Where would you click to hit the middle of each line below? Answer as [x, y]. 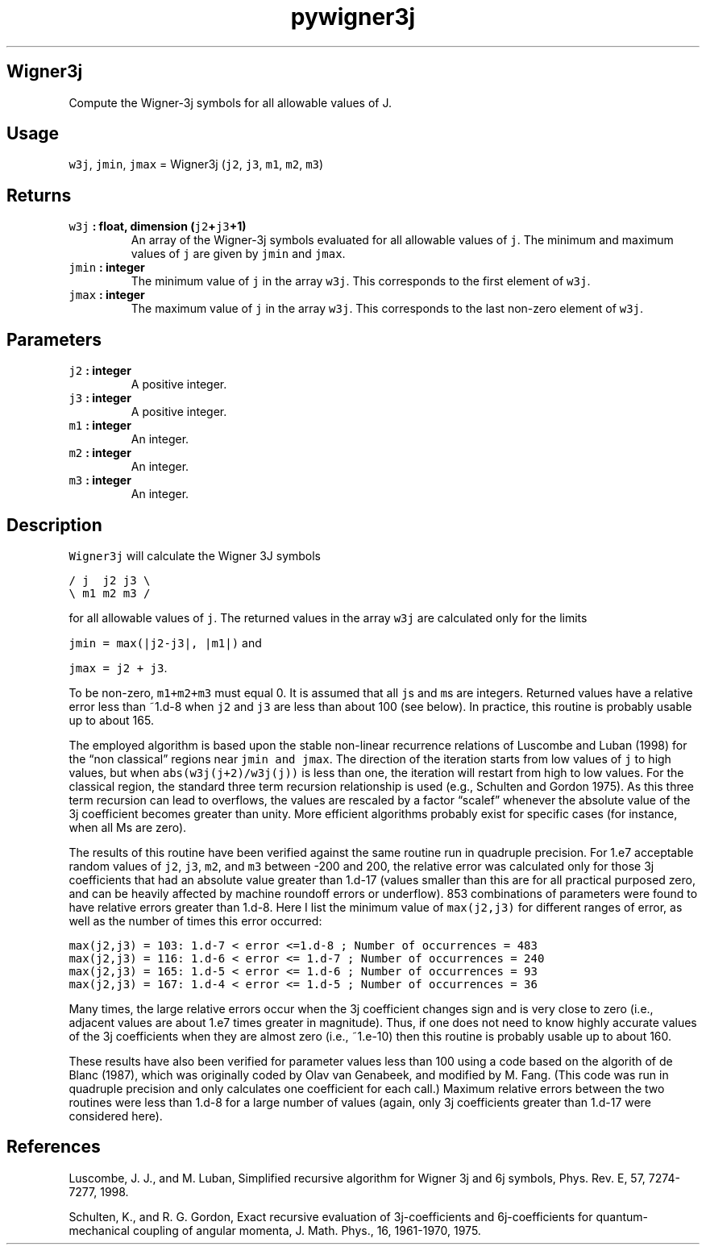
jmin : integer [107, 268]
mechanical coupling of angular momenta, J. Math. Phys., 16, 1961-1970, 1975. [275, 1230]
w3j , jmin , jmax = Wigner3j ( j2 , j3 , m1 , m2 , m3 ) [196, 164]
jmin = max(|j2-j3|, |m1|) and [165, 642]
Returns [39, 195]
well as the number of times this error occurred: [195, 921]
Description [54, 525]
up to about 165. [111, 720]
